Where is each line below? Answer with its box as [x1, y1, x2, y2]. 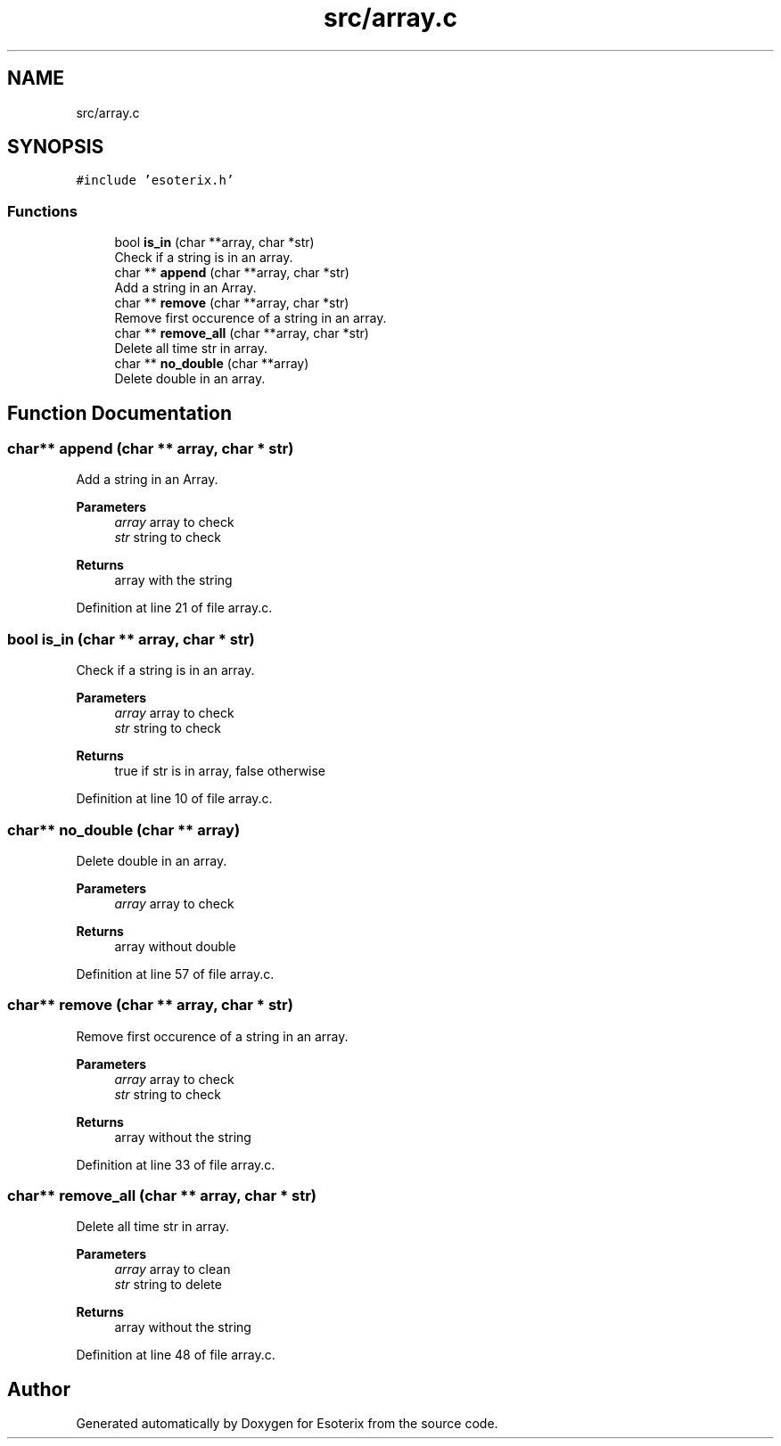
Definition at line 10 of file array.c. [76, 791, 273, 807]
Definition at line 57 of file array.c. [76, 965, 275, 982]
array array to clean [114, 1261, 231, 1278]
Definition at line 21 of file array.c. [76, 600, 273, 616]
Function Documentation [7, 401, 232, 424]
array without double [114, 938, 236, 954]
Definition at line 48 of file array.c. [76, 1347, 275, 1363]
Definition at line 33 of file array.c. [76, 1156, 275, 1172]
